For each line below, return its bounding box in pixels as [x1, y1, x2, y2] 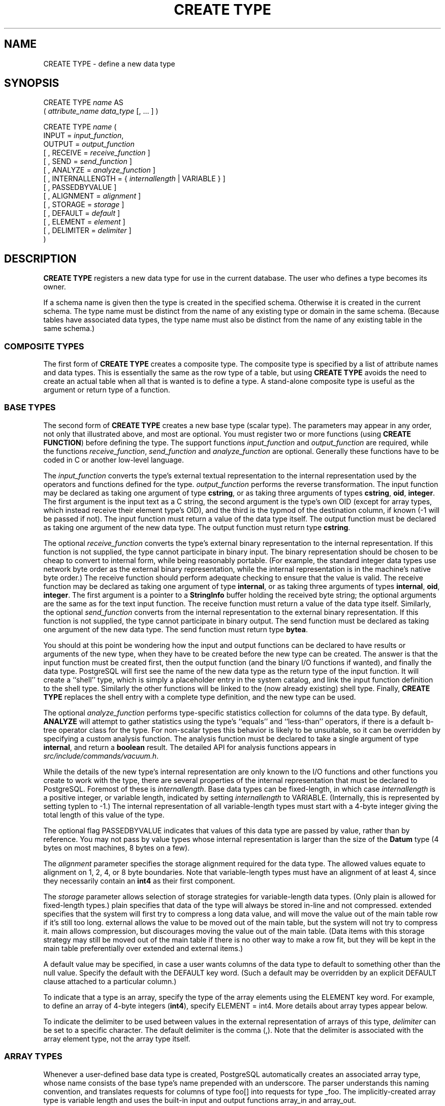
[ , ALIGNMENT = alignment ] [43, 191, 141, 201]
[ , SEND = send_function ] [43, 157, 132, 166]
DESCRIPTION [4, 252, 77, 265]
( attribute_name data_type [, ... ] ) [43, 107, 158, 116]
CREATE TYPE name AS [43, 98, 123, 107]
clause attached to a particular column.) [43, 977, 177, 986]
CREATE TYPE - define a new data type [43, 59, 175, 68]
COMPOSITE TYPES [4, 341, 84, 351]
